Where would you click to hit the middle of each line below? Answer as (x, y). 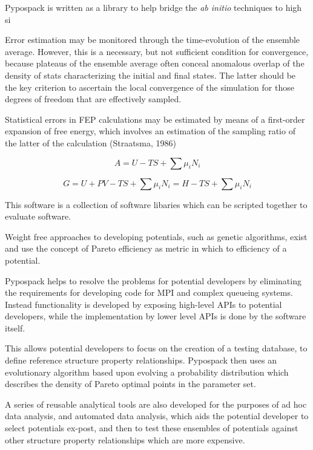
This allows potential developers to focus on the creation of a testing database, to (156, 348)
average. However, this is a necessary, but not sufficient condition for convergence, (157, 51)
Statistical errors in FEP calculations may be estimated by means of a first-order (155, 119)
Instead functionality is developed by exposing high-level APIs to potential (143, 304)
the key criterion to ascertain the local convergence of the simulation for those (150, 87)
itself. (15, 328)
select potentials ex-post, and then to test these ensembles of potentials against (152, 428)
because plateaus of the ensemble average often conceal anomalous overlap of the (155, 63)
